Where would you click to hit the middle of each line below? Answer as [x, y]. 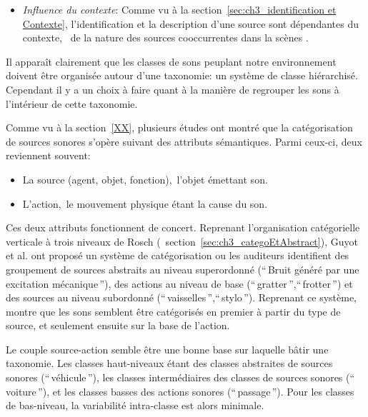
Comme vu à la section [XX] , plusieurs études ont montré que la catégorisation [179, 127]
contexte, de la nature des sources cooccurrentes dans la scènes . [165, 37]
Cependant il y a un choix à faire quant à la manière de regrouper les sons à [173, 89]
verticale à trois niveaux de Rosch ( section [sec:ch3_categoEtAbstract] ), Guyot [182, 241]
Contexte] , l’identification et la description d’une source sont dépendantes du [190, 23]
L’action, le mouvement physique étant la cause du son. [145, 203]
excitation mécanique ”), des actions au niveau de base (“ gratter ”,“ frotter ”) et [179, 283]
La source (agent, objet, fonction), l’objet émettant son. [145, 179]
